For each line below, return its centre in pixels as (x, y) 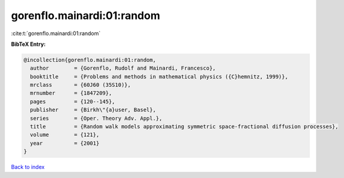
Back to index (28, 167)
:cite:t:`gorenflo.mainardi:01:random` (56, 33)
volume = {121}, (65, 135)
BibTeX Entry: (28, 44)
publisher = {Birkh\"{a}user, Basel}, (93, 110)
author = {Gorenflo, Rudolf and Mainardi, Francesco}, (123, 68)
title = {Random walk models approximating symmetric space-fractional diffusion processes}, (184, 127)
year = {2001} (65, 143)
